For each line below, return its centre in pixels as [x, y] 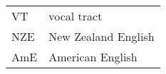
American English [93, 57]
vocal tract [76, 16]
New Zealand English [102, 36]
